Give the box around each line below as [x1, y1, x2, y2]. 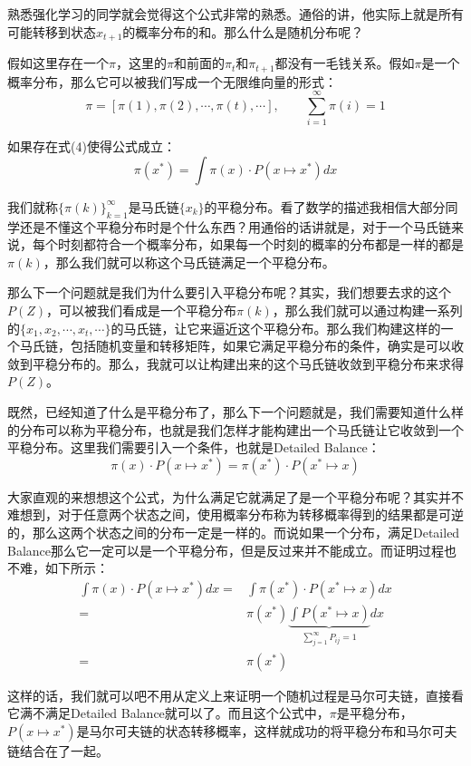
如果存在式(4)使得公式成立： [7, 137, 176, 156]
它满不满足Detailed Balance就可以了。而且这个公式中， [7, 703, 330, 722]
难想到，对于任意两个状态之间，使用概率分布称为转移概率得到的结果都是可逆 [7, 505, 464, 524]
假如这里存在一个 [7, 53, 109, 73]
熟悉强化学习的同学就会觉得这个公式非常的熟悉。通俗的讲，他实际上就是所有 [7, 5, 464, 23]
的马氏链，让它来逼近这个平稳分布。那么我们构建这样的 [111, 318, 441, 337]
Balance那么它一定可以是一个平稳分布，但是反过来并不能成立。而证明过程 [7, 540, 445, 559]
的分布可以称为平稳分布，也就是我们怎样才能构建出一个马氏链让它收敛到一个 [7, 420, 464, 439]
